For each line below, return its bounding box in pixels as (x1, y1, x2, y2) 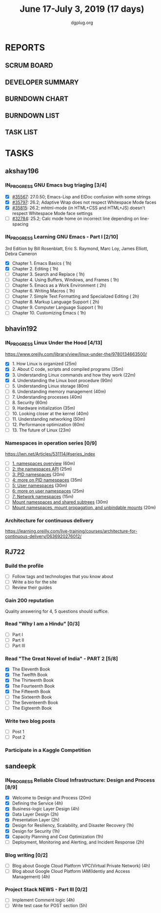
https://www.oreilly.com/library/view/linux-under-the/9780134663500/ (5, 351, 147, 357)
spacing (12, 221, 29, 227)
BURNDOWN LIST (5, 111, 60, 120)
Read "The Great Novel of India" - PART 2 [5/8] (5, 655, 118, 662)
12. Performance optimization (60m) (12, 422, 85, 428)
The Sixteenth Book (12, 694, 52, 700)
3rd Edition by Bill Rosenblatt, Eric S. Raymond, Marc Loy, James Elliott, (5, 245, 149, 251)
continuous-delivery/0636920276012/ (5, 533, 82, 539)
